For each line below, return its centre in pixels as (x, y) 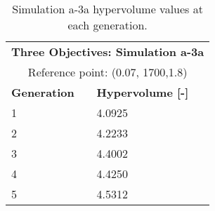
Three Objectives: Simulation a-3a (108, 52)
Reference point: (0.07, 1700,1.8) (107, 72)
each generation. (107, 25)
